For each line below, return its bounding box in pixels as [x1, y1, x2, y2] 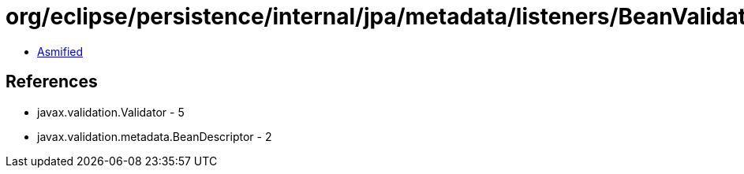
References [6, 72, 98, 92]
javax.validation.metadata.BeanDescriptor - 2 [37, 129, 272, 143]
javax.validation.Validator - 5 [37, 105, 185, 119]
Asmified [37, 44, 84, 58]
